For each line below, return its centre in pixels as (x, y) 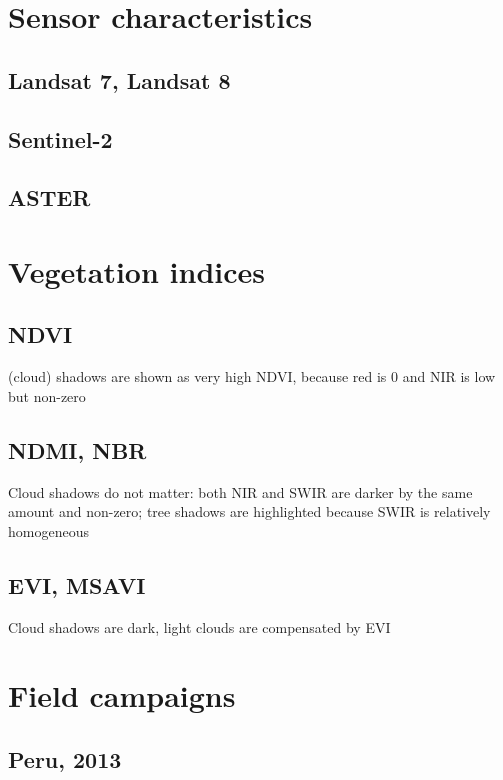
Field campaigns (122, 695)
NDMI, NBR (77, 449)
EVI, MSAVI (77, 584)
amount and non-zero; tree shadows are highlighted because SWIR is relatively (249, 511)
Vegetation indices (137, 270)
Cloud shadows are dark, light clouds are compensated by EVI (199, 626)
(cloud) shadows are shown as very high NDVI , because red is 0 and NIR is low (252, 376)
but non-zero (47, 395)
